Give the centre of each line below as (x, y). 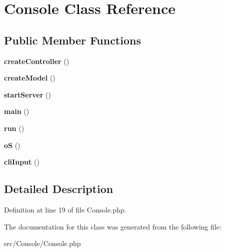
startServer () (27, 94)
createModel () (30, 78)
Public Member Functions (72, 40)
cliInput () (22, 162)
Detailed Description (59, 189)
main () (17, 111)
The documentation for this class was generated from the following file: (113, 226)
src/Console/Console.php (42, 243)
